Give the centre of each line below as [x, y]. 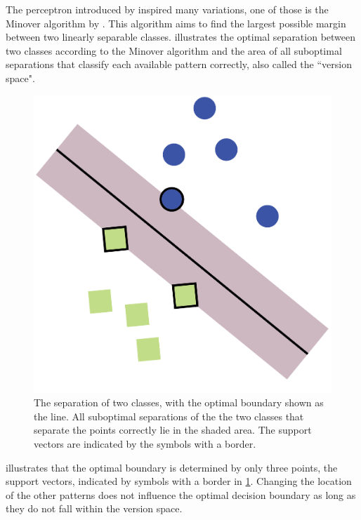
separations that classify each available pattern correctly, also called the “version [179, 64]
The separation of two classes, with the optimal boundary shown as [179, 402]
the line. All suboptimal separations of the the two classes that [169, 416]
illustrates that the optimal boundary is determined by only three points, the [172, 467]
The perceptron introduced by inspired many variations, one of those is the [167, 9]
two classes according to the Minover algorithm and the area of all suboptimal [174, 50]
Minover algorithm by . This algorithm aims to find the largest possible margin [176, 23]
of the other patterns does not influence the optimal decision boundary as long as [181, 494]
